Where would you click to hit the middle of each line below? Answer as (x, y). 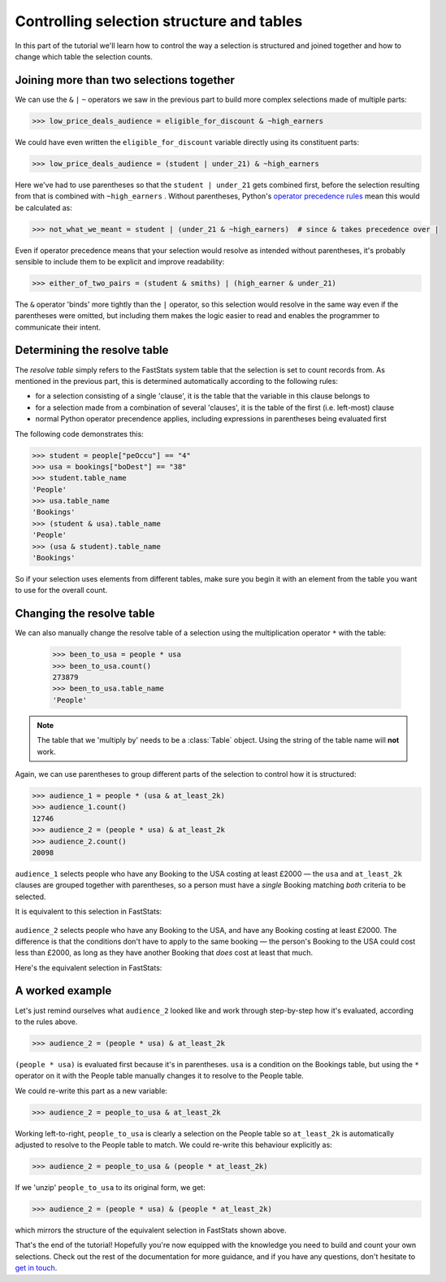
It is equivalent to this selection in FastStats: (89, 912)
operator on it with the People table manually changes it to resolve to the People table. (159, 1076)
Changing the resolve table (85, 614)
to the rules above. (46, 1022)
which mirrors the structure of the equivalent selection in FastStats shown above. (151, 1230)
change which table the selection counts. (84, 56)
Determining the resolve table (92, 350)
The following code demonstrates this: (79, 434)
